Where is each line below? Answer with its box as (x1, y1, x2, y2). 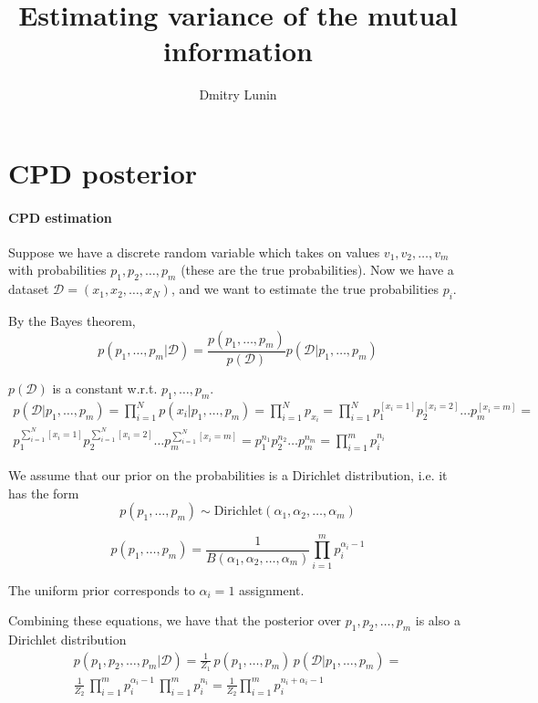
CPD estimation (8, 207, 112, 226)
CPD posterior (8, 153, 198, 191)
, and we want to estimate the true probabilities (171, 279, 439, 299)
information (163, 32, 313, 69)
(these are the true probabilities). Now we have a (181, 260, 454, 279)
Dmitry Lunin (199, 85, 277, 104)
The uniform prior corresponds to (8, 580, 195, 599)
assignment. (239, 580, 305, 599)
